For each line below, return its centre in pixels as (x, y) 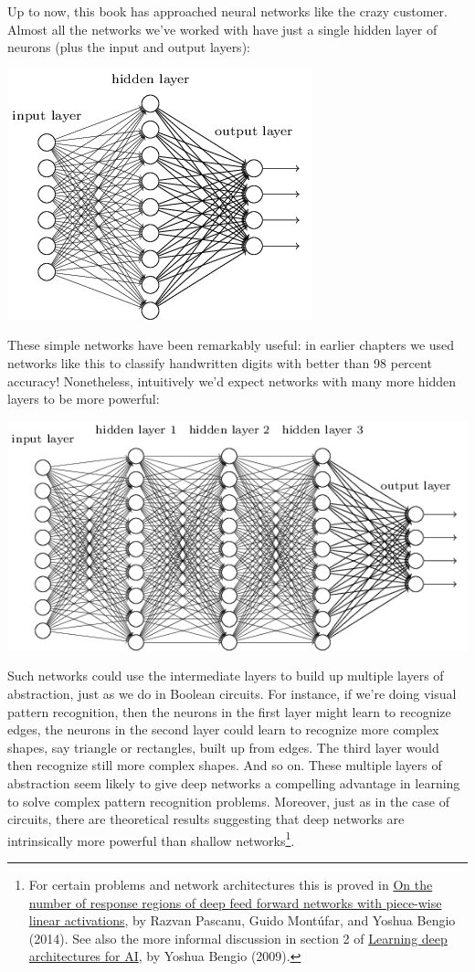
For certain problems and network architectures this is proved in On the (231, 885)
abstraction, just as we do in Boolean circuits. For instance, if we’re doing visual (232, 694)
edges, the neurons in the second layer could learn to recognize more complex (223, 729)
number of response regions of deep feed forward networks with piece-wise (235, 902)
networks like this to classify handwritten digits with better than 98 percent (220, 362)
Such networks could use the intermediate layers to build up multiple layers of (226, 676)
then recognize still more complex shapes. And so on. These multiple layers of (225, 765)
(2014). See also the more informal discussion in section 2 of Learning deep (238, 938)
